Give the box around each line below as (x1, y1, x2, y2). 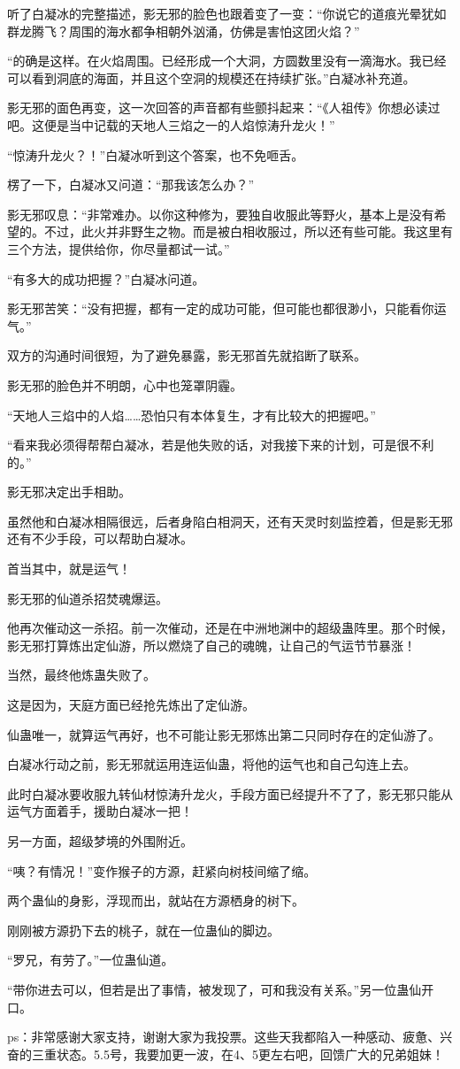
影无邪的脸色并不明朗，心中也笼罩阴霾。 (7, 375, 242, 394)
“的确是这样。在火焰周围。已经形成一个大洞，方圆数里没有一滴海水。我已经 (7, 51, 447, 70)
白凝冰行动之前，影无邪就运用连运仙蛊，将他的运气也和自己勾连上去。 (7, 755, 416, 773)
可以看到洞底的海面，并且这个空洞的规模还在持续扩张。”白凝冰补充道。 (7, 68, 416, 87)
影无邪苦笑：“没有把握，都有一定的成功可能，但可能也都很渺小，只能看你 (7, 299, 434, 318)
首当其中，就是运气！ (7, 559, 131, 578)
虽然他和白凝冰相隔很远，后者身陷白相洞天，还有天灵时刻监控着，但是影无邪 (7, 511, 453, 530)
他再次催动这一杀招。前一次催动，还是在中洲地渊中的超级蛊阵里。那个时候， (7, 619, 453, 637)
